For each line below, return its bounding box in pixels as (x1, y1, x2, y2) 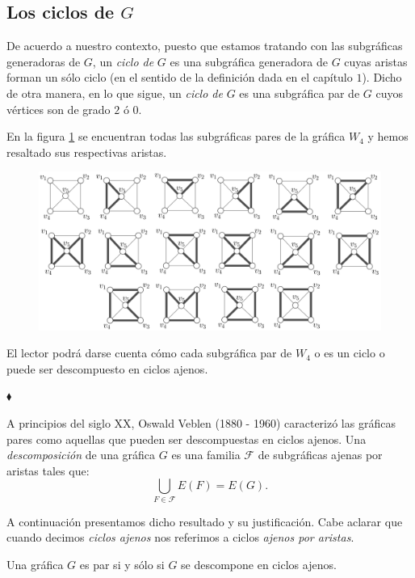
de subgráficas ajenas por (258, 446, 383, 463)
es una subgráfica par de (239, 84, 360, 101)
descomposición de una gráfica (6, 446, 156, 463)
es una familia (171, 446, 241, 463)
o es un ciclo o (314, 344, 385, 361)
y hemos (367, 128, 409, 145)
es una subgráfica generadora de (170, 53, 329, 70)
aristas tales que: (6, 462, 90, 479)
